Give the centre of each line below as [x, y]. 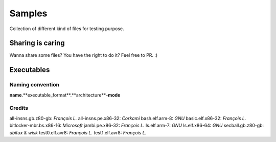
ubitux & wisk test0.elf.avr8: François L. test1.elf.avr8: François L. [78, 132]
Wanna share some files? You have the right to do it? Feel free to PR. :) [84, 55]
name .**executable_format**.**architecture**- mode [65, 95]
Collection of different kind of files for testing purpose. [67, 29]
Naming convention [34, 85]
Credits [19, 108]
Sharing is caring [37, 43]
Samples [28, 13]
